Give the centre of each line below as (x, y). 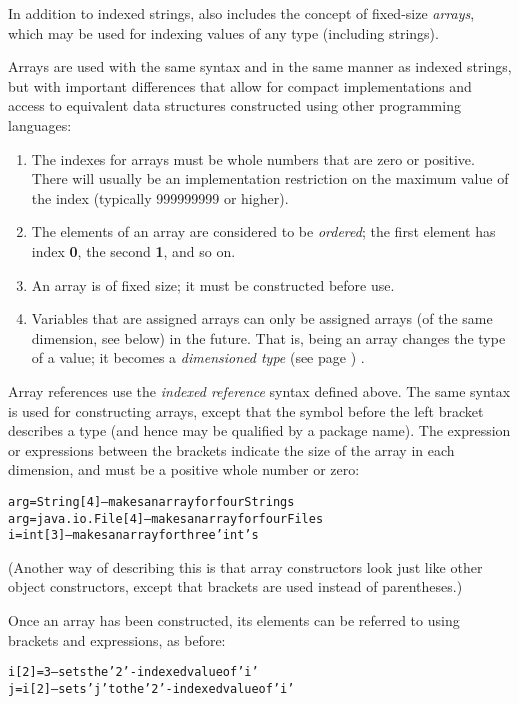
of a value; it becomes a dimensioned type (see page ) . (198, 357)
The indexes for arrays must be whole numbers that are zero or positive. (253, 158)
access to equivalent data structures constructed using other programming (234, 105)
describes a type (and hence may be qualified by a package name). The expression (259, 430)
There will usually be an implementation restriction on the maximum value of (270, 178)
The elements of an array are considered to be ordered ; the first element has (263, 231)
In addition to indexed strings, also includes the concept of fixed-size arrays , (241, 13)
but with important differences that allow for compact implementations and (240, 85)
